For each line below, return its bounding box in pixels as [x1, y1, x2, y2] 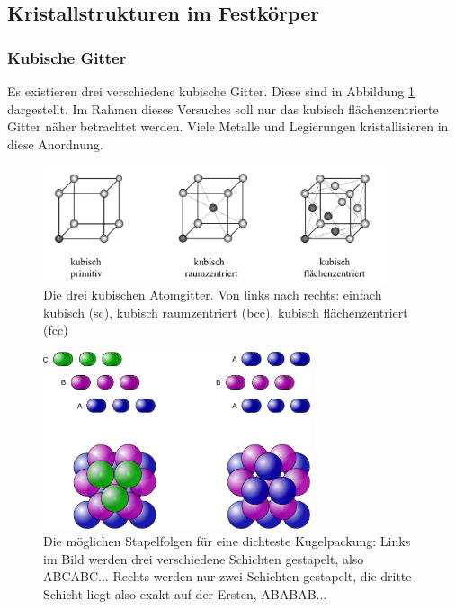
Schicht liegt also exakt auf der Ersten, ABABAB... [43, 584, 327, 603]
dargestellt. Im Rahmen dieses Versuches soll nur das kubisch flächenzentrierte [7, 99, 439, 118]
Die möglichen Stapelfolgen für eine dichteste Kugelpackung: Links [43, 532, 411, 551]
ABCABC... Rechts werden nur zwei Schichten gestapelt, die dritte [43, 567, 412, 586]
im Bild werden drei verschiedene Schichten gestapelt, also [43, 549, 364, 568]
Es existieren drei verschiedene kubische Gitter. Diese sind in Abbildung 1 [7, 82, 415, 100]
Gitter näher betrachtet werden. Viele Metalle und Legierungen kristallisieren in [7, 117, 449, 136]
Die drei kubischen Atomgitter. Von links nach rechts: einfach [43, 285, 382, 304]
